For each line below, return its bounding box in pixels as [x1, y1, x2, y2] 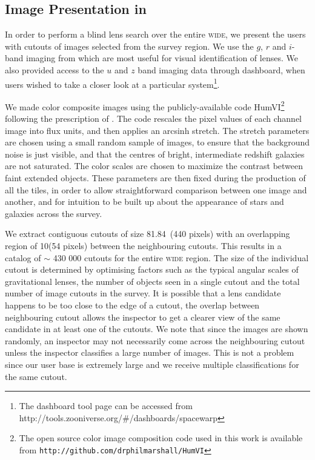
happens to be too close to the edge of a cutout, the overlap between [5, 298, 260, 311]
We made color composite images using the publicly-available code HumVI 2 [5, 98, 285, 113]
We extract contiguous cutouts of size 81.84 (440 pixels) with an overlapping [5, 227, 290, 240]
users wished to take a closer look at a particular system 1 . [5, 76, 220, 90]
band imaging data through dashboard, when [138, 63, 305, 76]
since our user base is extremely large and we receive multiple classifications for [5, 358, 299, 370]
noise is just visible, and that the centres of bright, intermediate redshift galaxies [5, 147, 305, 160]
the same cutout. [5, 370, 67, 382]
